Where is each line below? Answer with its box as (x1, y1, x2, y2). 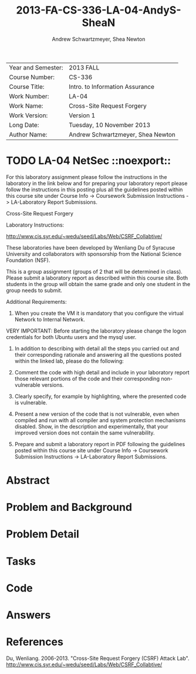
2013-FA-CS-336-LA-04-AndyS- (16, 4, 181, 17)
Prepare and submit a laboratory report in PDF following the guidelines (14, 440, 185, 447)
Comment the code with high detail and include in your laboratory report (14, 368, 190, 376)
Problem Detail (6, 527, 79, 541)
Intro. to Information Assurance (69, 82, 154, 91)
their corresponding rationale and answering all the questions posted (14, 351, 182, 358)
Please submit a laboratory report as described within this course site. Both (6, 274, 188, 281)
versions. (41, 381, 64, 389)
